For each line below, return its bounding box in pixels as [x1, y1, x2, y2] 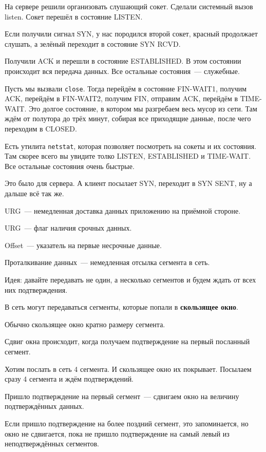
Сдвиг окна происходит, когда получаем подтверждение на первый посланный [5, 336, 250, 347]
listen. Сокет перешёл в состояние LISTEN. [5, 11, 143, 22]
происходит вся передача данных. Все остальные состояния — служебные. [5, 65, 240, 76]
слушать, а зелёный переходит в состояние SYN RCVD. [5, 38, 181, 49]
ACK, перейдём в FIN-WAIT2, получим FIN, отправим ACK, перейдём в [5, 93, 238, 104]
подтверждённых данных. [5, 401, 84, 411]
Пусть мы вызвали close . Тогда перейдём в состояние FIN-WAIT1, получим [5, 83, 247, 93]
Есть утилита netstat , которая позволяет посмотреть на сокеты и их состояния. [5, 140, 257, 151]
